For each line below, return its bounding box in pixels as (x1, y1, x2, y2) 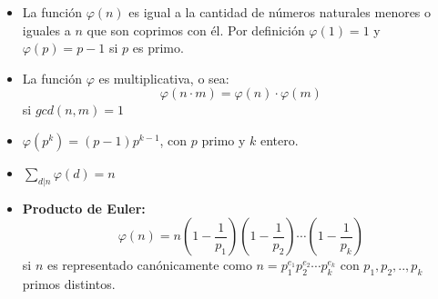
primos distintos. (22, 274, 116, 294)
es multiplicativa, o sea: (98, 68, 229, 87)
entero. (260, 130, 299, 149)
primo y (201, 130, 246, 149)
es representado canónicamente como (46, 255, 252, 274)
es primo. (132, 38, 184, 57)
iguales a (22, 20, 71, 39)
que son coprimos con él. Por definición (87, 20, 305, 39)
